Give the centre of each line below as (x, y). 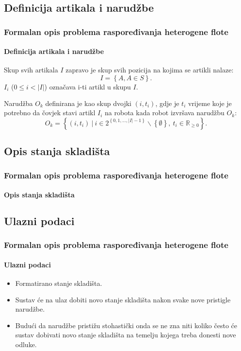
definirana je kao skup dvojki (88, 103)
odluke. (26, 344)
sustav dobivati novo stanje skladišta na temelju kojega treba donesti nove (126, 335)
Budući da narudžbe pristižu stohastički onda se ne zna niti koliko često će (126, 325)
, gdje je (167, 103)
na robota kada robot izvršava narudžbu (165, 113)
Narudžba (18, 103)
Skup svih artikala (31, 70)
